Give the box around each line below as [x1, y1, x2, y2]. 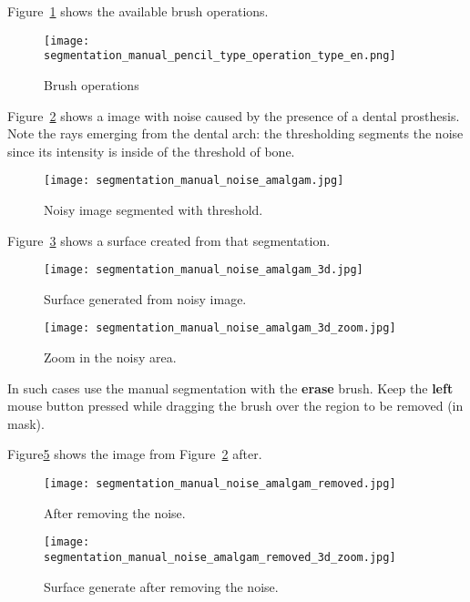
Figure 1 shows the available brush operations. [7, 2, 269, 20]
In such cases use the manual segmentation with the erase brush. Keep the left [7, 378, 454, 397]
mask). [7, 413, 45, 433]
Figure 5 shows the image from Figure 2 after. [7, 444, 262, 464]
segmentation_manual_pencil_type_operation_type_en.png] [44, 49, 396, 63]
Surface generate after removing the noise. [44, 576, 279, 596]
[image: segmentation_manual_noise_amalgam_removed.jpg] [44, 477, 396, 490]
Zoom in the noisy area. [44, 348, 177, 367]
